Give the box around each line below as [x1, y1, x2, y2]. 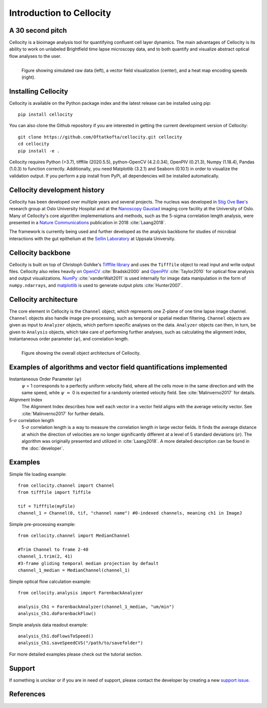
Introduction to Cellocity [9, 7, 111, 18]
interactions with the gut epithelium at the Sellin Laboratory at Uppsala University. [9, 236, 176, 241]
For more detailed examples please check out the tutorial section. [9, 651, 143, 657]
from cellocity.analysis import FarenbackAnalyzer [18, 590, 143, 596]
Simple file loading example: [9, 471, 67, 477]
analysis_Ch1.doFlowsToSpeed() [18, 633, 94, 639]
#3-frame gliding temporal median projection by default [18, 561, 159, 566]
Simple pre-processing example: [9, 521, 76, 527]
